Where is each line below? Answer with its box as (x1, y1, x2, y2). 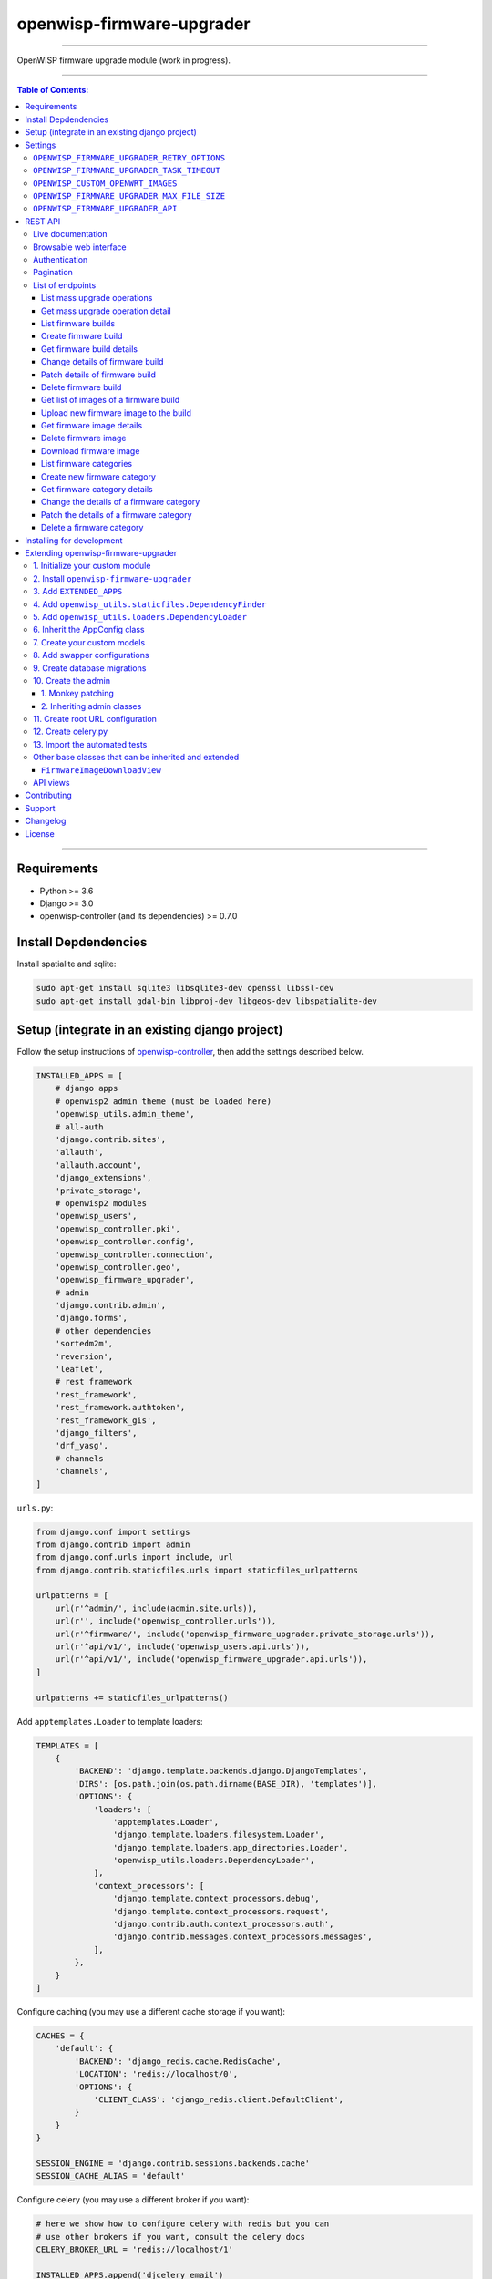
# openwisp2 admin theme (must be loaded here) (55, 1096, 272, 1107)
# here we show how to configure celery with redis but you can (36, 2219, 330, 2229)
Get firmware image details (41, 420, 143, 431)
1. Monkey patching (41, 688, 114, 699)
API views (33, 778, 70, 789)
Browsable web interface (33, 242, 127, 253)
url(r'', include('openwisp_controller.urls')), (55, 1616, 277, 1626)
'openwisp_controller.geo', (55, 1262, 181, 1272)
